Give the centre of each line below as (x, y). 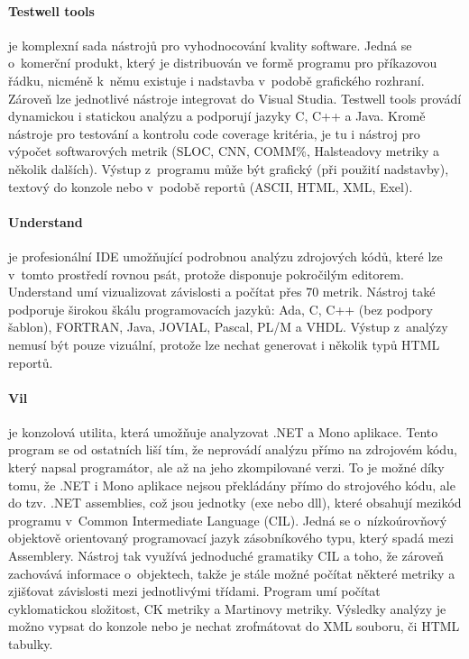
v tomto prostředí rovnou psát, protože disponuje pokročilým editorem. (206, 274)
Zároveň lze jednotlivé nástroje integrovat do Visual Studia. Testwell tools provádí (235, 98)
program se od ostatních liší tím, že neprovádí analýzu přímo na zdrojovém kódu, (233, 449)
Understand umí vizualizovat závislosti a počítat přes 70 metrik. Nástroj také (222, 292)
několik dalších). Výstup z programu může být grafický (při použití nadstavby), (229, 168)
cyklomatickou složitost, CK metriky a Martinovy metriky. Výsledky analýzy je (227, 608)
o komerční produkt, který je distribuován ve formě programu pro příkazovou (223, 63)
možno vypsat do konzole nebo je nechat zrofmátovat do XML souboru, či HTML (234, 626)
